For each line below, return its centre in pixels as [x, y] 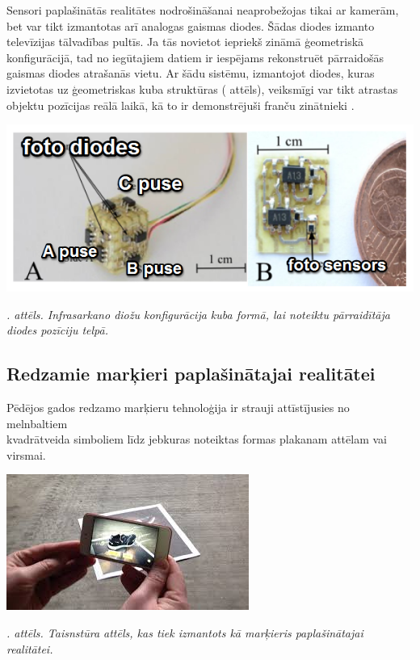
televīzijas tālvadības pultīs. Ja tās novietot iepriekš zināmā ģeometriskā [185, 42]
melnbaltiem [37, 423]
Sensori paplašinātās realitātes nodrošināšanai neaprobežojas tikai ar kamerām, [203, 10]
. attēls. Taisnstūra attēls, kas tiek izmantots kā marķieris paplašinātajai [185, 632]
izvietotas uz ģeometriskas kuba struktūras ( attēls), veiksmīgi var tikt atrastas [202, 88]
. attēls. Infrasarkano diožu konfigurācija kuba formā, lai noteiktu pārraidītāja [198, 314]
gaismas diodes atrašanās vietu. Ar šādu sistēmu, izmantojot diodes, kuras [191, 73]
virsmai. [26, 454]
